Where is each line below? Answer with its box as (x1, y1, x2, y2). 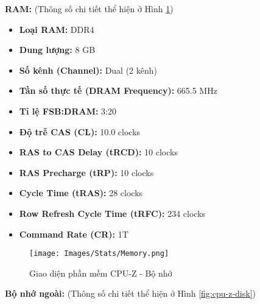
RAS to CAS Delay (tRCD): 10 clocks (19, 146, 178, 158)
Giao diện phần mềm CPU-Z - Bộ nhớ (29, 266, 172, 279)
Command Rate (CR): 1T (19, 227, 128, 240)
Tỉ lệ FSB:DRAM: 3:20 (19, 104, 116, 117)
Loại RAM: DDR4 (19, 23, 94, 35)
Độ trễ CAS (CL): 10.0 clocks (19, 125, 141, 138)
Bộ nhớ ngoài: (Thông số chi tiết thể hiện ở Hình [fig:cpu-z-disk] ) (5, 287, 256, 300)
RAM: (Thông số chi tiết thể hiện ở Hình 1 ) (5, 2, 174, 15)
